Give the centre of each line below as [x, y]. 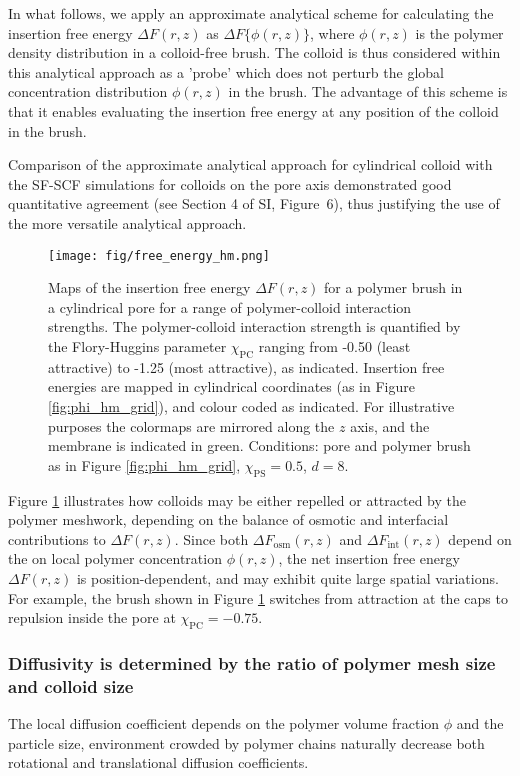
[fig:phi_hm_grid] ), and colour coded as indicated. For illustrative [251, 405]
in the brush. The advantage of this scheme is [368, 91]
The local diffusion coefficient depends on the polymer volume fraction [224, 723]
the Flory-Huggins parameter [137, 345]
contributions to [57, 538]
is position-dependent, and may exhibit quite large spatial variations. [287, 577]
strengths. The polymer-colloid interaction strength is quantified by [254, 326]
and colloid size [71, 685]
